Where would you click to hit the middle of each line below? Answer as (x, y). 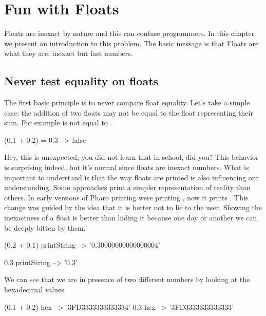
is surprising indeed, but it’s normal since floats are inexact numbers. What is (127, 167)
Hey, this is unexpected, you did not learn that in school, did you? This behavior (131, 157)
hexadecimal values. (35, 290)
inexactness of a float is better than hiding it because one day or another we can (131, 218)
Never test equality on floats (81, 81)
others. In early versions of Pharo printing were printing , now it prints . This (126, 197)
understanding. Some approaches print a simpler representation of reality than (127, 187)
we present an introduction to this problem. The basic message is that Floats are (131, 43)
